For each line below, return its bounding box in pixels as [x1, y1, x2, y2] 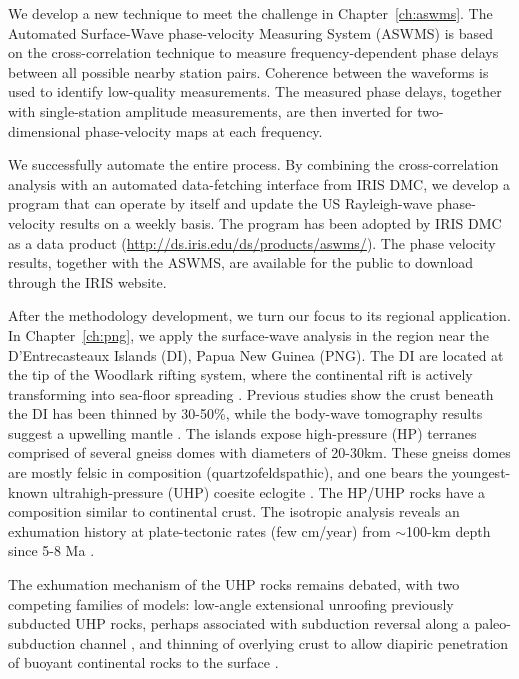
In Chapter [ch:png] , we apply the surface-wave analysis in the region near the [8, 324, 490, 345]
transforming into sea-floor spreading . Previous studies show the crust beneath [8, 383, 494, 404]
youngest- [451, 462, 511, 483]
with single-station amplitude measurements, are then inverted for [8, 100, 413, 121]
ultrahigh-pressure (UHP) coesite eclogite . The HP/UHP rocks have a [52, 481, 486, 502]
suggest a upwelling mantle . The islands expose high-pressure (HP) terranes [8, 422, 477, 443]
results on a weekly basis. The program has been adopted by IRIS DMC [59, 212, 502, 233]
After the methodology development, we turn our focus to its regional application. [8, 305, 511, 326]
